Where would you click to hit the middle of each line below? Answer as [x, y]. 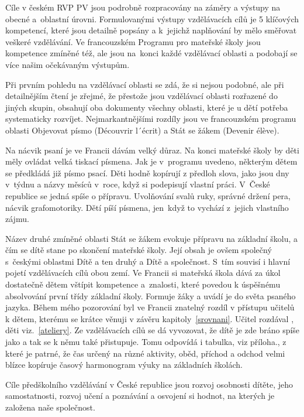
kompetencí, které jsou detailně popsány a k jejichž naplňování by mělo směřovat [151, 30]
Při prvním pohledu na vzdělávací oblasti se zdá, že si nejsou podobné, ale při [145, 84]
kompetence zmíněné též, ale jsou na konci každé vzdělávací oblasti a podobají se [151, 53]
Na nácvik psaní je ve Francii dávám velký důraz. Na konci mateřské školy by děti [152, 150]
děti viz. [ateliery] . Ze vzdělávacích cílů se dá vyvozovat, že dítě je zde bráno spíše [153, 330]
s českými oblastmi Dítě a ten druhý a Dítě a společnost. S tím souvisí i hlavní [148, 261]
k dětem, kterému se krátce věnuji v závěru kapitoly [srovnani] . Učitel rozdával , [150, 318]
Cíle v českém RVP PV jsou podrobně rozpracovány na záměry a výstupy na [143, 7]
